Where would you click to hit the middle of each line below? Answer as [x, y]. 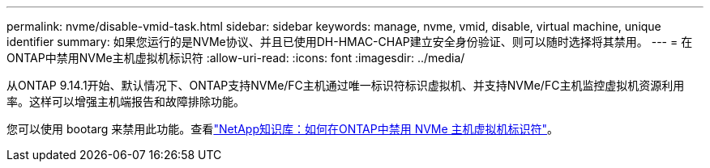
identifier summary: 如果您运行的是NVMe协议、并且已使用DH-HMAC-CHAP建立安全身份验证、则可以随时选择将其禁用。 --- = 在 [350, 42]
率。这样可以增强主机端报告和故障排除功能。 [126, 101]
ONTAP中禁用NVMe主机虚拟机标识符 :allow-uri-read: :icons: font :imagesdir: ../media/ [236, 58]
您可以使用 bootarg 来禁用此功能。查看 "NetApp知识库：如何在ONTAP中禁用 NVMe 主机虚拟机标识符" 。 [283, 129]
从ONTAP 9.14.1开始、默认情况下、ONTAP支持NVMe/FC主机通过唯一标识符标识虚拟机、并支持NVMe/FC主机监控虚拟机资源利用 [346, 85]
